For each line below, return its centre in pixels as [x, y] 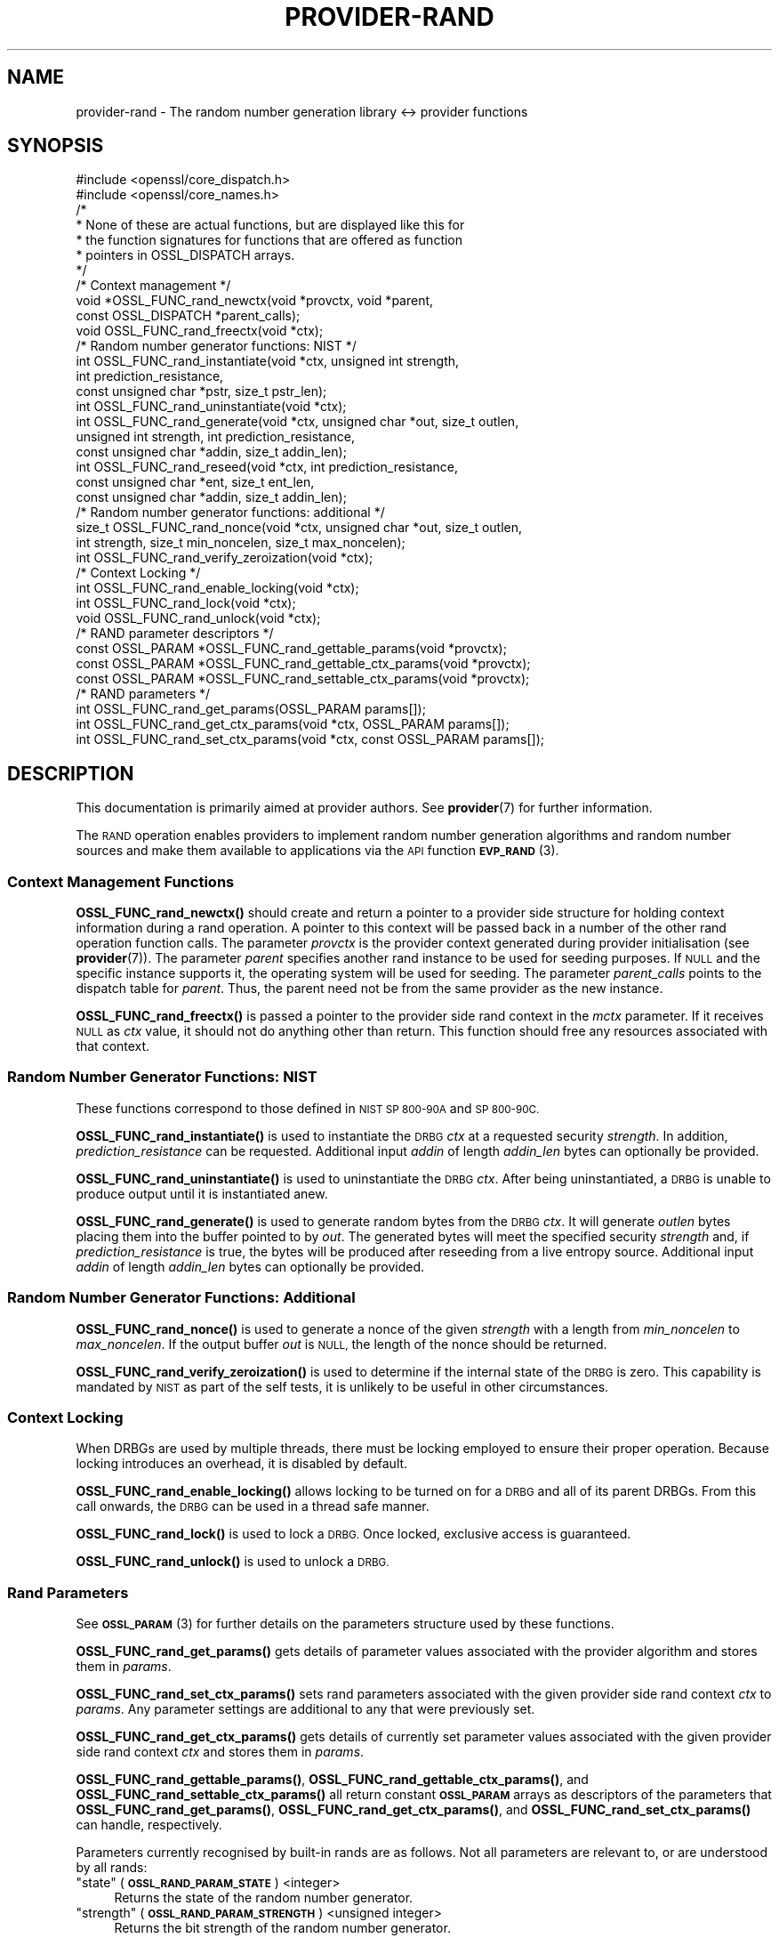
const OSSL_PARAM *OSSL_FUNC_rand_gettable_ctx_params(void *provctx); [303, 664]
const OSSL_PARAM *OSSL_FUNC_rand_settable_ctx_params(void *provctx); [303, 679]
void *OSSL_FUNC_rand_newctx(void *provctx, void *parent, [255, 301]
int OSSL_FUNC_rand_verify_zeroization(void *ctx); [225, 558]
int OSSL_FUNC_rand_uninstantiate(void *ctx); [211, 407]
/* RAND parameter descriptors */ [175, 634]
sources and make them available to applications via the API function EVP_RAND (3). [317, 851]
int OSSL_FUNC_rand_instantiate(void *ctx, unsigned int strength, [268, 361]
